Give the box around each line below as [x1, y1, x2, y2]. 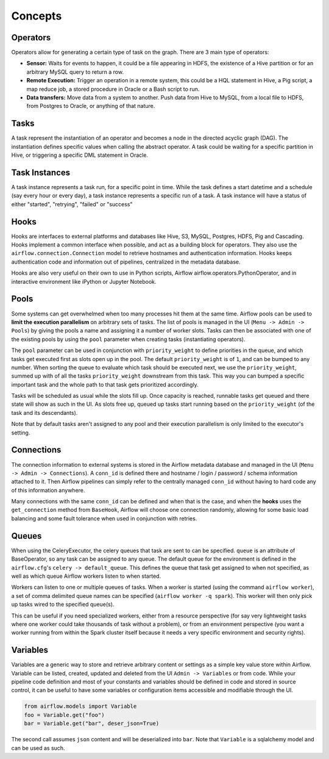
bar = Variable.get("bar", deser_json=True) [24, 720, 160, 727]
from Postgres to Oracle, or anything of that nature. [26, 103, 155, 110]
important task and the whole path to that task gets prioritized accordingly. [11, 381, 199, 388]
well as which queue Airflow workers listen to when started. [11, 572, 161, 580]
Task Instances [11, 167, 71, 178]
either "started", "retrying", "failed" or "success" [11, 200, 133, 207]
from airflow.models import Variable [24, 703, 137, 710]
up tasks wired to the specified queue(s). [11, 601, 115, 608]
